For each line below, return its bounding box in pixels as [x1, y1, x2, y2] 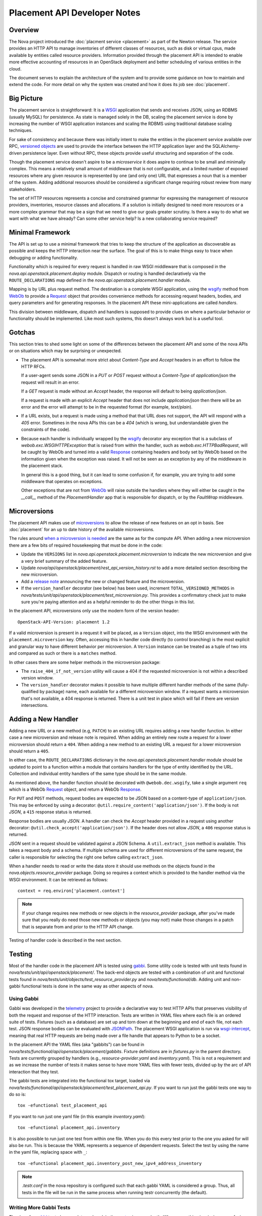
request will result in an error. [21, 379, 80, 385]
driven [9, 150, 22, 156]
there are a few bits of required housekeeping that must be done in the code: [9, 542, 163, 548]
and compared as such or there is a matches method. [9, 650, 117, 656]
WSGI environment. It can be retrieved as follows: [9, 876, 108, 882]
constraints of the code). [21, 427, 70, 432]
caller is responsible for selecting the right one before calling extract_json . [9, 854, 164, 860]
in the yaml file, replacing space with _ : [9, 1149, 87, 1155]
